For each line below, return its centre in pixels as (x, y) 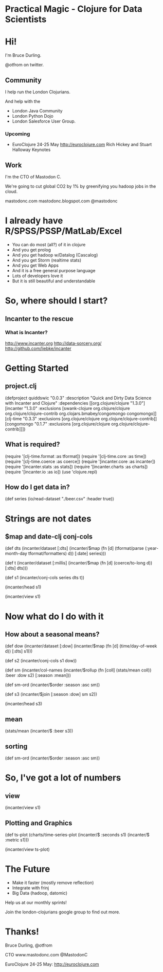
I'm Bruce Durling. (23, 55)
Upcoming (18, 134)
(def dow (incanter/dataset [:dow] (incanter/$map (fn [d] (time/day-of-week (81, 646)
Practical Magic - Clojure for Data (74, 9)
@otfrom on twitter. (24, 65)
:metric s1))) (17, 840)
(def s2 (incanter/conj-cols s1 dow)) (41, 661)
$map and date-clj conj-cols (49, 537)
